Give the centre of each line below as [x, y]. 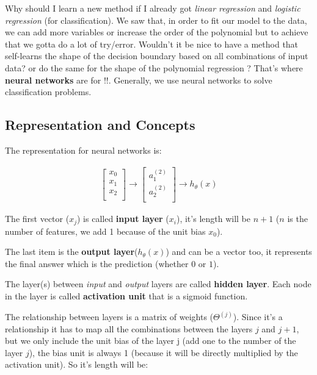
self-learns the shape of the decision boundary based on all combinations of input [157, 56]
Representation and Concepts [100, 125]
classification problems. [48, 92]
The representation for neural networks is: [83, 150]
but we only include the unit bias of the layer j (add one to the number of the [151, 341]
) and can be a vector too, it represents [239, 252]
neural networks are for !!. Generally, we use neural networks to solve [139, 80]
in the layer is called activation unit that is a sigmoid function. [126, 295]
